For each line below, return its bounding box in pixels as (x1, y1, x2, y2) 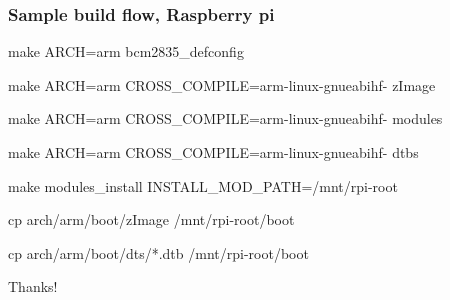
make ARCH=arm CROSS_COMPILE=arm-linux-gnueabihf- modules (8, 108, 443, 129)
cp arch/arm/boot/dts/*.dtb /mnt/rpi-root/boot (8, 242, 309, 263)
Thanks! (8, 276, 58, 297)
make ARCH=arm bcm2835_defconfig (8, 41, 244, 62)
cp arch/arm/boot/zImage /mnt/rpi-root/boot (8, 209, 295, 230)
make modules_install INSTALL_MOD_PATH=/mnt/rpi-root (8, 175, 398, 196)
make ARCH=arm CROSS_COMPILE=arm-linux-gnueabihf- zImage (8, 74, 436, 95)
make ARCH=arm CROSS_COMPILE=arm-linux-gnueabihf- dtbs (8, 142, 419, 162)
